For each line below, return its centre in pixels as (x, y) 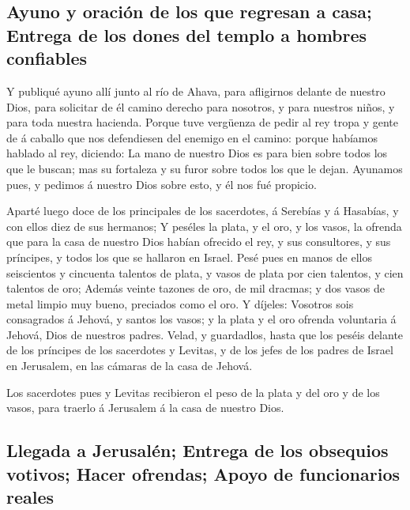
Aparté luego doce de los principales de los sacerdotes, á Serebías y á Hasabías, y (203, 211)
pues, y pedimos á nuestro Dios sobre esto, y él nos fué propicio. (162, 184)
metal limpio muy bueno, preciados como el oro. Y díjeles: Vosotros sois (180, 303)
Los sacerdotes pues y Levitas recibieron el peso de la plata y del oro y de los (193, 392)
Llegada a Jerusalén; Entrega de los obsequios (197, 450)
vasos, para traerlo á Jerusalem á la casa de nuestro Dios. (145, 408)
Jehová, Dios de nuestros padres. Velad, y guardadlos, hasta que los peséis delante (205, 334)
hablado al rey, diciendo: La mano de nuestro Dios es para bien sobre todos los (197, 153)
